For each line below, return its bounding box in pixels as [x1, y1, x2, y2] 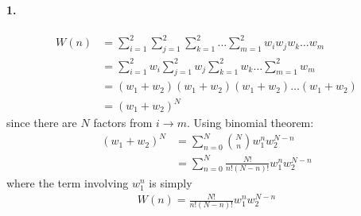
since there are [6, 114, 77, 131]
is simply [149, 174, 192, 191]
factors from [93, 114, 153, 131]
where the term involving [6, 174, 129, 191]
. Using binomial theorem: [186, 114, 314, 131]
